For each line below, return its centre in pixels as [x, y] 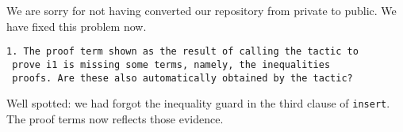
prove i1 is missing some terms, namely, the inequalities [171, 64]
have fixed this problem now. [77, 26]
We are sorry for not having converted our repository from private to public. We [201, 10]
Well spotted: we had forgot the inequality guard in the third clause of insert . [198, 103]
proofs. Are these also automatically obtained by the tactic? [182, 78]
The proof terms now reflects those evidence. [115, 118]
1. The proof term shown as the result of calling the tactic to [182, 52]
